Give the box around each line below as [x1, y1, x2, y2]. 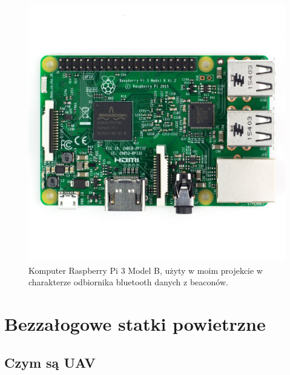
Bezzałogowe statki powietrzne [4, 311, 266, 336]
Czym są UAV [4, 353, 96, 371]
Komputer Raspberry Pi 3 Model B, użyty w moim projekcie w [28, 264, 263, 276]
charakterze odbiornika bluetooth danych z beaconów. [28, 276, 228, 288]
